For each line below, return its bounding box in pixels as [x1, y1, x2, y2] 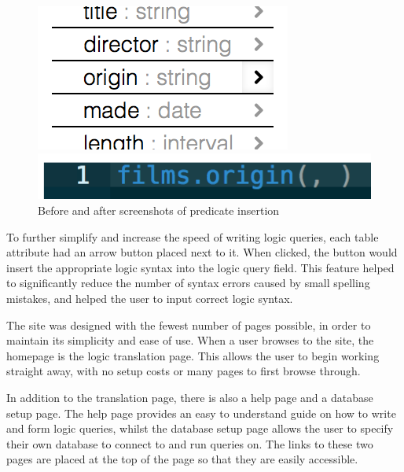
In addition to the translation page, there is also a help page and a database [6, 389, 373, 405]
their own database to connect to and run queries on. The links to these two [6, 435, 373, 452]
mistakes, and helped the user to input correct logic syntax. [6, 290, 293, 307]
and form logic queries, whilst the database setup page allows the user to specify [6, 420, 394, 437]
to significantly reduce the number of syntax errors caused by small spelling [6, 275, 370, 291]
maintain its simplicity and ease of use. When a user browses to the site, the [6, 332, 374, 348]
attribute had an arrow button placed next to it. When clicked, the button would [6, 244, 398, 260]
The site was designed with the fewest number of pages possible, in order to [6, 316, 371, 333]
